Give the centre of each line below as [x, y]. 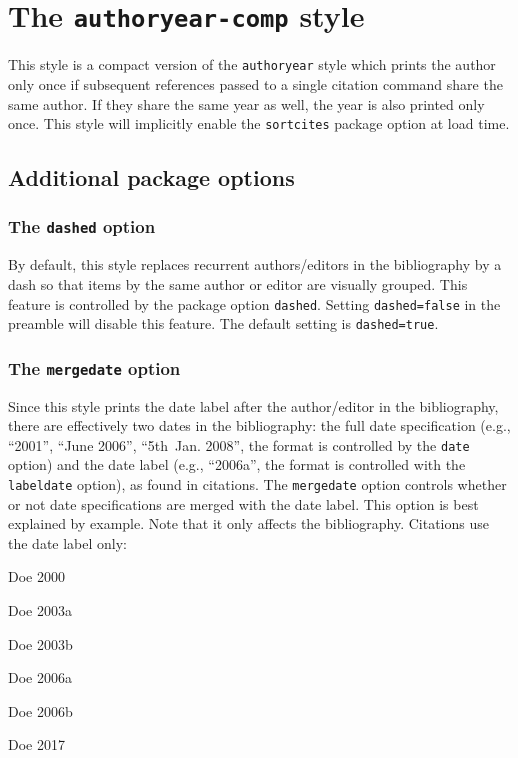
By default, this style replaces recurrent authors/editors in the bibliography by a [255, 264]
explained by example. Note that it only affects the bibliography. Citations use [248, 523]
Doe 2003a [40, 610]
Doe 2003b [40, 643]
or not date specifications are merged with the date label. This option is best [243, 503]
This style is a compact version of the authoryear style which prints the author [252, 64]
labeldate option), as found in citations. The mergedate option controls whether [257, 484]
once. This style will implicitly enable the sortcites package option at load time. [259, 123]
